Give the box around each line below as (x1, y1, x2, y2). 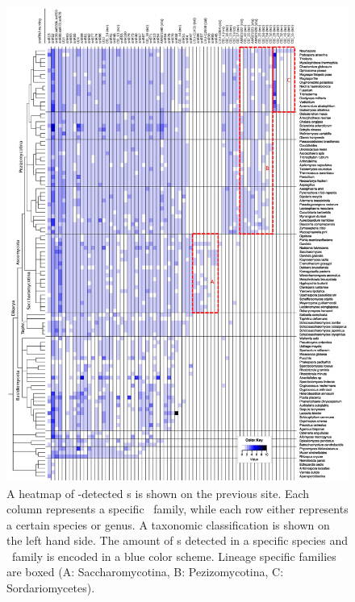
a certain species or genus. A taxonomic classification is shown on (6, 516, 330, 533)
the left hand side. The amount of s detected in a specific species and (6, 532, 349, 549)
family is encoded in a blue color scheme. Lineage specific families (11, 547, 336, 564)
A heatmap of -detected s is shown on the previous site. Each (6, 484, 310, 501)
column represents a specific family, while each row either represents (6, 500, 349, 517)
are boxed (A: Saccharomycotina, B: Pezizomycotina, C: (6, 563, 284, 580)
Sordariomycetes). (6, 579, 95, 596)
